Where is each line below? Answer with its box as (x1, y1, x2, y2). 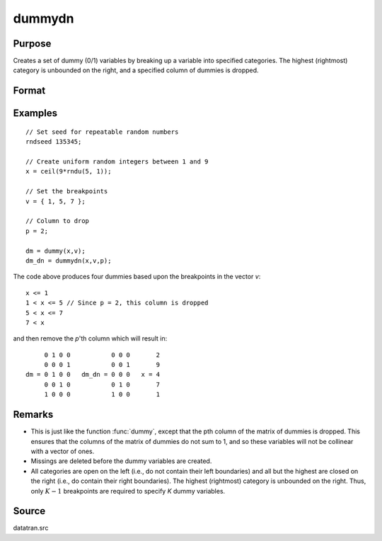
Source (13, 505, 46, 517)
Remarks (13, 409, 54, 421)
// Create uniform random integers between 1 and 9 (25, 158, 209, 166)
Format (13, 85, 46, 97)
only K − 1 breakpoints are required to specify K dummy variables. (30, 486, 226, 495)
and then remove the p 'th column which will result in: (13, 334, 168, 343)
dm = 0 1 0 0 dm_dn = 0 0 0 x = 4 (25, 370, 161, 379)
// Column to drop (25, 217, 90, 225)
